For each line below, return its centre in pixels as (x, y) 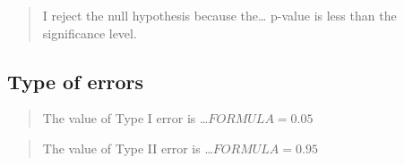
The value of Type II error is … (128, 148)
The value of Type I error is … (125, 118)
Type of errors (76, 81)
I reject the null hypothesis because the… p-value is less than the (219, 15)
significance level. (90, 33)
